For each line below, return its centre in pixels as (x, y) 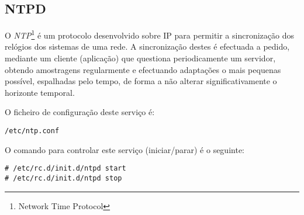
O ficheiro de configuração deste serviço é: (80, 112)
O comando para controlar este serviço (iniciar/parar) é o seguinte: (125, 149)
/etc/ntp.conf (32, 131)
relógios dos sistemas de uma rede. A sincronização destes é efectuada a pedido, (147, 46)
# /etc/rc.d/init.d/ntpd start (65, 169)
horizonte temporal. (40, 92)
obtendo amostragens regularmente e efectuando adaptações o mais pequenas (143, 69)
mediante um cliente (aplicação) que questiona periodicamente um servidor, (140, 58)
